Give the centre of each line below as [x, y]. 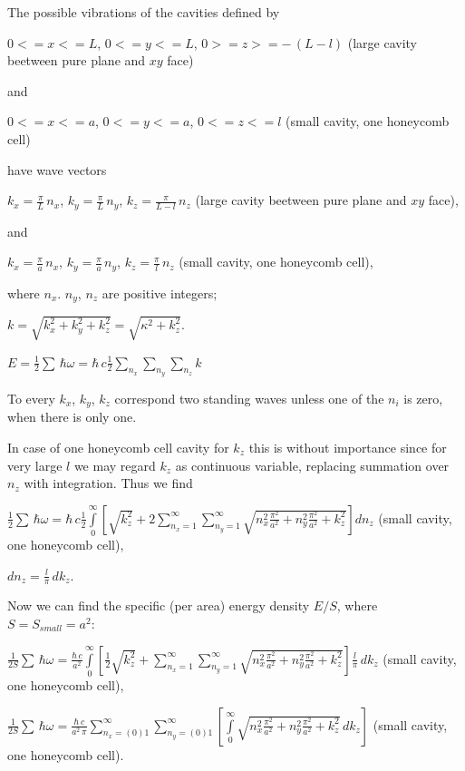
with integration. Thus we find [108, 483]
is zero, [423, 398]
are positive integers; [160, 293]
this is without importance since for [348, 447]
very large [35, 465]
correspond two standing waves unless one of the [249, 398]
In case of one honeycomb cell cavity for [118, 447]
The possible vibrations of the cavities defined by [144, 12]
